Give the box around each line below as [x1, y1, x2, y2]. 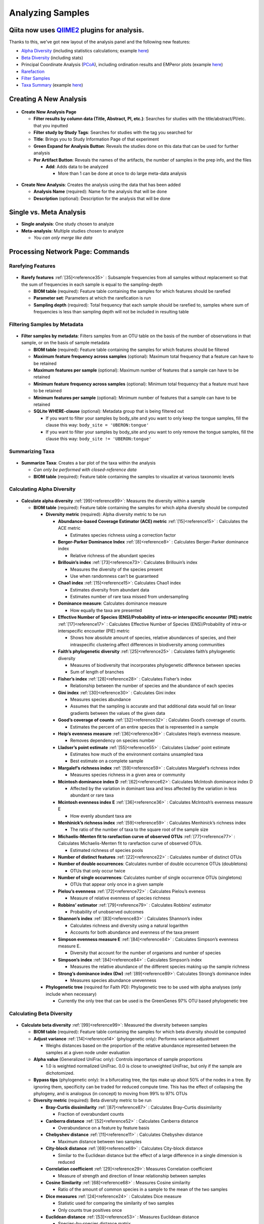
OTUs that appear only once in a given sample [70, 881, 164, 887]
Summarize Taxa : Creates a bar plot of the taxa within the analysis [21, 460, 156, 466]
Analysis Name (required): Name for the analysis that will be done [33, 188, 167, 194]
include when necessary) [45, 991, 97, 997]
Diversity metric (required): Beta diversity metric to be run [33, 1097, 152, 1104]
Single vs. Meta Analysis [9, 208, 86, 216]
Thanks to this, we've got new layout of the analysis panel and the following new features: [9, 39, 191, 45]
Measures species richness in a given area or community [70, 772, 185, 778]
